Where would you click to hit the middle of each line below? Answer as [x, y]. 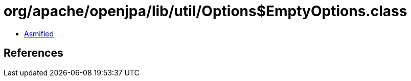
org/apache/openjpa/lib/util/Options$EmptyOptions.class [205, 11]
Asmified [39, 33]
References [33, 53]
